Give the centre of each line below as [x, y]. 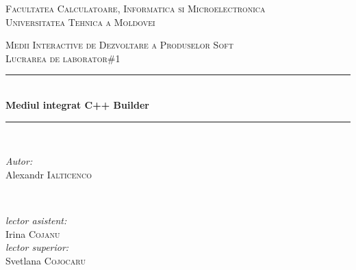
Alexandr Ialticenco [49, 174]
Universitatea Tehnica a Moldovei [80, 22]
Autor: [19, 161]
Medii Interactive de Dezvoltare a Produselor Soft [119, 45]
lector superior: [37, 247]
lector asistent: [36, 220]
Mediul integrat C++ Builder [77, 104]
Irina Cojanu [33, 233]
